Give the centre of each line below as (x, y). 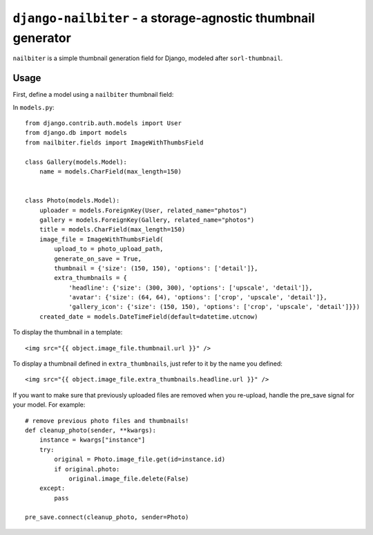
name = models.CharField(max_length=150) (111, 171)
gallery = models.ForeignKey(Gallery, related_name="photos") (147, 220)
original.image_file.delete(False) (129, 478)
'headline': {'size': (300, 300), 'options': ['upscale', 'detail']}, (191, 288)
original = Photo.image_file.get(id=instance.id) (140, 459)
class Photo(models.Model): (73, 201)
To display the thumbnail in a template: (68, 332)
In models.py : (34, 107)
